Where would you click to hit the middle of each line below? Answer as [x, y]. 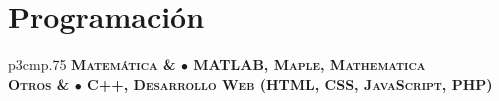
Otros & [39, 83]
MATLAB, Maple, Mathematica [309, 64]
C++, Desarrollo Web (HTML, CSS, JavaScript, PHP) [290, 83]
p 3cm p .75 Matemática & [92, 64]
